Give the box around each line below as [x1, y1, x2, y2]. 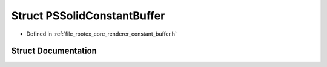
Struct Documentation [11, 46, 97, 56]
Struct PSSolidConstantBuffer [11, 9, 165, 22]
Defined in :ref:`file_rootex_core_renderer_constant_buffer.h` [26, 30, 177, 37]
